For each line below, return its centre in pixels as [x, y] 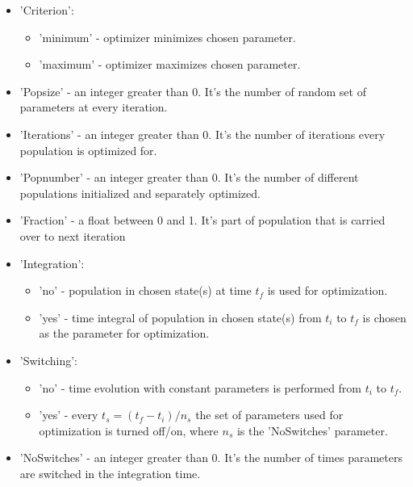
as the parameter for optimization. [124, 333]
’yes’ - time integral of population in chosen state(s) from [180, 317]
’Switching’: [48, 360]
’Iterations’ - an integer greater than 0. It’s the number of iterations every [202, 134]
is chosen [384, 317]
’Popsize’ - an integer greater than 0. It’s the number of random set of [193, 91]
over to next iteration [73, 235]
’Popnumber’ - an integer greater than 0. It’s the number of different [189, 177]
